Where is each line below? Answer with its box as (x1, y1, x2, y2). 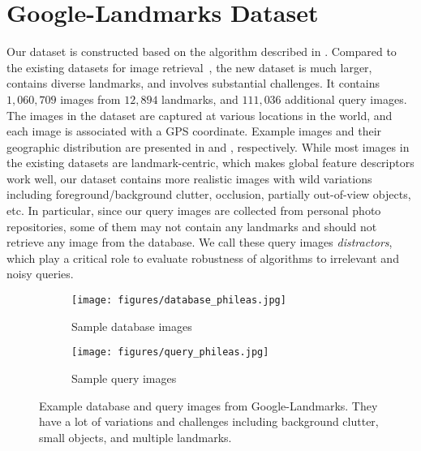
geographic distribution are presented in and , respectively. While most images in (6, 138, 410, 155)
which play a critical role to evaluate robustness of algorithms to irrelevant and (6, 249, 399, 266)
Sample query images (71, 369, 177, 386)
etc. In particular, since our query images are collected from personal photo (6, 202, 381, 219)
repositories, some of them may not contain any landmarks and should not (6, 217, 377, 234)
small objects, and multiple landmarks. (39, 428, 232, 445)
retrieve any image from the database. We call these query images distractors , (6, 234, 393, 251)
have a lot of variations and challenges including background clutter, (39, 413, 379, 430)
